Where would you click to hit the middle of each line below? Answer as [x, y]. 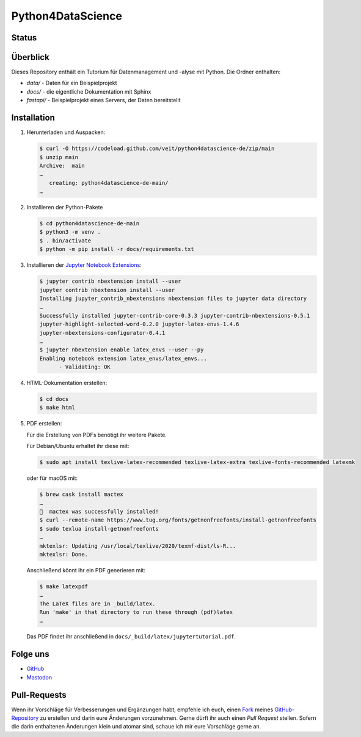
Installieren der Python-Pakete [65, 208]
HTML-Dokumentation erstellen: [67, 383]
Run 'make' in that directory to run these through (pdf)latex [136, 612]
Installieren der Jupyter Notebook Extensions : [84, 265]
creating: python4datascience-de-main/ [109, 183]
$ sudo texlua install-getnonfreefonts [99, 529]
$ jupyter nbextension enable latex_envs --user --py [122, 350]
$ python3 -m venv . [70, 232]
